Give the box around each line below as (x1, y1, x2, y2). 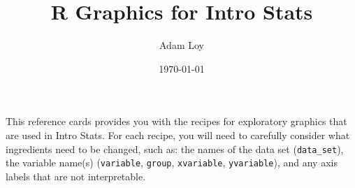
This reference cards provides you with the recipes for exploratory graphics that (6, 114, 347, 129)
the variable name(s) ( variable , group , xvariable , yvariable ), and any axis (6, 155, 338, 170)
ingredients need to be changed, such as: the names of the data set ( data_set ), (6, 141, 344, 156)
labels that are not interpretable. (6, 168, 146, 183)
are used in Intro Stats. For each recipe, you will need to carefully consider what (6, 127, 350, 142)
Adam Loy (159, 38, 204, 52)
